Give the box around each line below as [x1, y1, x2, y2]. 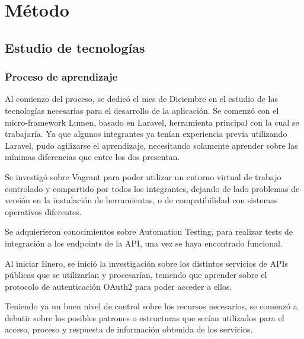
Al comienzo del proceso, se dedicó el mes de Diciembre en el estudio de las [5, 92, 278, 105]
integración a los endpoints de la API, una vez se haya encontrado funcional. [5, 236, 283, 249]
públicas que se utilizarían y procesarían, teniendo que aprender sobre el [5, 268, 267, 281]
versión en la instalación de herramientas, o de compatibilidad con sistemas [5, 194, 278, 206]
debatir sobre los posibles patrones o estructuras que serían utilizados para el [5, 311, 284, 324]
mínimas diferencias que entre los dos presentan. [5, 151, 180, 163]
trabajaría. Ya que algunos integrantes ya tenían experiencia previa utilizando [5, 127, 287, 140]
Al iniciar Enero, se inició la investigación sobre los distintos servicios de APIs [5, 257, 288, 269]
